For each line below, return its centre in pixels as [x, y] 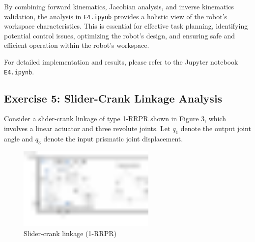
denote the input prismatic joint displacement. [113, 138]
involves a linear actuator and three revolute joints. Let [87, 128]
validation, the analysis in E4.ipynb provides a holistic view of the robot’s [116, 16]
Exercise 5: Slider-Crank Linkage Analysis [113, 98]
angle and [19, 138]
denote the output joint [216, 128]
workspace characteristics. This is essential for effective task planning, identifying [126, 26]
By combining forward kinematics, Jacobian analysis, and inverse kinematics [119, 6]
